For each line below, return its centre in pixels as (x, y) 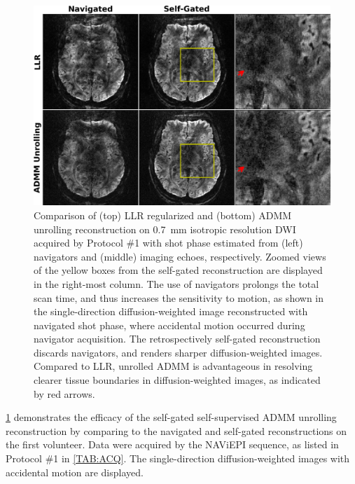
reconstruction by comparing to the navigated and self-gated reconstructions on (176, 430)
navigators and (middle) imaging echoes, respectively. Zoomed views (180, 256)
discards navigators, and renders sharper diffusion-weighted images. (178, 352)
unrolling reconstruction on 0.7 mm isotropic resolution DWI (165, 229)
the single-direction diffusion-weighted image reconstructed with (171, 311)
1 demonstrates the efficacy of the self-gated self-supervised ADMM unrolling (171, 417)
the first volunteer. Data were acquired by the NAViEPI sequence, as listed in (172, 444)
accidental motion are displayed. (75, 472)
